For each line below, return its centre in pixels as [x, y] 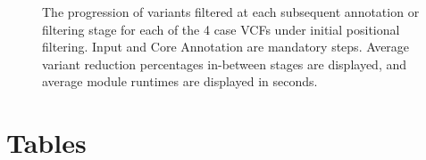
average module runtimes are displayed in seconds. [180, 81]
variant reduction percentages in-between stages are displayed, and [225, 64]
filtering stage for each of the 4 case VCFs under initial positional [221, 29]
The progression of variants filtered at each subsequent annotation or [231, 12]
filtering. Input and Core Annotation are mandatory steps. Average [226, 47]
